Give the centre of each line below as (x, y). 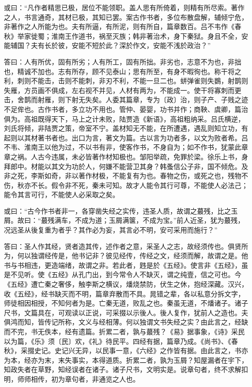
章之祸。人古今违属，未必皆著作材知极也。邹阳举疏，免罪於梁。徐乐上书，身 (126, 156)
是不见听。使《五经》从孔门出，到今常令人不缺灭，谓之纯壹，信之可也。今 (123, 274)
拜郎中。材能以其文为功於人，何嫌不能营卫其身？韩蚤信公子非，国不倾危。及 (126, 166)
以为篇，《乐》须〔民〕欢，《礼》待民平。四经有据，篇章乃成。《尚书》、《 (118, 341)
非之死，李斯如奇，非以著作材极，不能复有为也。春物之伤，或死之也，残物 (123, 176)
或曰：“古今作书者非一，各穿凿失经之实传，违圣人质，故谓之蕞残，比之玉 (121, 210)
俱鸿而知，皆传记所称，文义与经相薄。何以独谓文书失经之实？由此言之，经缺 (126, 322)
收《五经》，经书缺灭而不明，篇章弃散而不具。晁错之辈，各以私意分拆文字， (124, 293)
